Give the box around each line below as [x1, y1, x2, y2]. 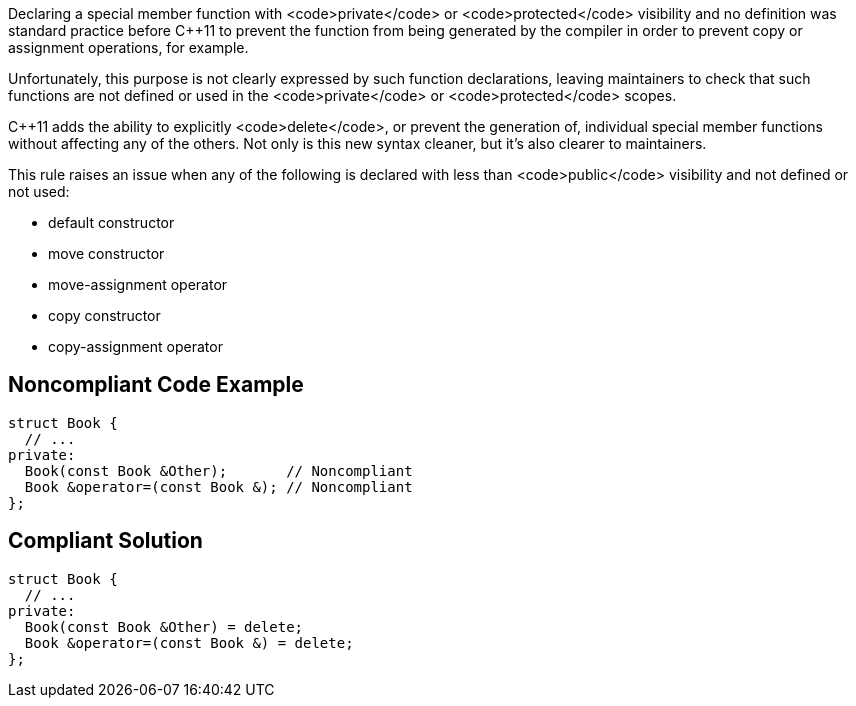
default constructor [48, 214, 175, 231]
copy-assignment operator [48, 338, 223, 355]
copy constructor [48, 307, 161, 324]
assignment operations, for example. [8, 39, 249, 56]
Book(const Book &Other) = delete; [24, 618, 304, 635]
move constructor [48, 245, 165, 262]
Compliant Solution [8, 528, 203, 554]
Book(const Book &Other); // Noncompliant [24, 462, 413, 479]
